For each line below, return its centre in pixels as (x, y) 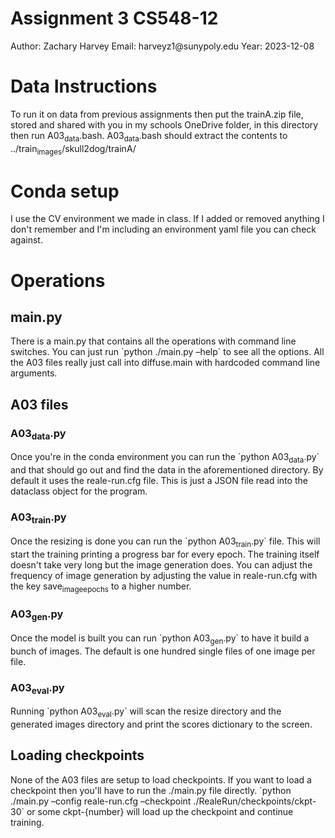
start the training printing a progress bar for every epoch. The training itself (165, 554)
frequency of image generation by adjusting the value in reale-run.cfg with (164, 575)
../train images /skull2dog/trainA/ (73, 149)
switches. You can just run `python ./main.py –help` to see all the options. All (167, 352)
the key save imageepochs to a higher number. (101, 587)
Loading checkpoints (77, 755)
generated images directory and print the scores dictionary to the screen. (161, 724)
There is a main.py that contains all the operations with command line (153, 341)
